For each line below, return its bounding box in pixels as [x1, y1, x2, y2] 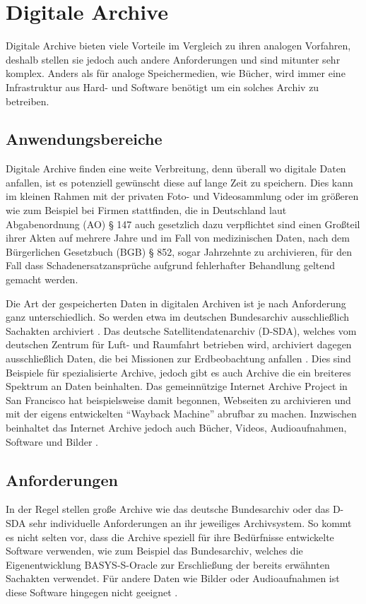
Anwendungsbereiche [6, 128, 163, 150]
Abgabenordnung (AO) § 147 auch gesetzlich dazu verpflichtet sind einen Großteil [6, 216, 360, 231]
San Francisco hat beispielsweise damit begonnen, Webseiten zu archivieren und [6, 392, 351, 407]
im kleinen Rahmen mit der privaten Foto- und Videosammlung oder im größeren [6, 189, 359, 203]
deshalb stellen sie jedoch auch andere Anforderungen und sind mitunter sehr [6, 52, 341, 66]
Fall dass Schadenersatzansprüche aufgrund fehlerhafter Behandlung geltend [6, 258, 336, 273]
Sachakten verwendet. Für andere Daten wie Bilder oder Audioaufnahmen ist [6, 571, 340, 586]
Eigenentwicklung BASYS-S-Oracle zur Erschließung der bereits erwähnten [6, 557, 330, 572]
